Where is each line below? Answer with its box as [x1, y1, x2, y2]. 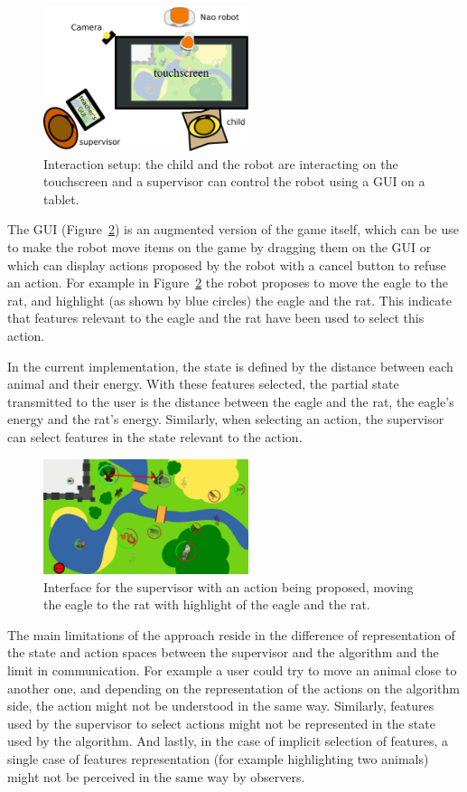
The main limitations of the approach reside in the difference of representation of [7, 625, 455, 644]
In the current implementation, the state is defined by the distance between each [7, 356, 453, 375]
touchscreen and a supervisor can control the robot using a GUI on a [43, 172, 425, 191]
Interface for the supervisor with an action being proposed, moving [43, 577, 414, 596]
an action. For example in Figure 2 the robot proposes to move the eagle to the [7, 273, 448, 292]
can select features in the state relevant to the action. [7, 427, 303, 446]
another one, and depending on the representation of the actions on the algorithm [7, 678, 460, 697]
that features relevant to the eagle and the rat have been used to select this [7, 308, 425, 327]
